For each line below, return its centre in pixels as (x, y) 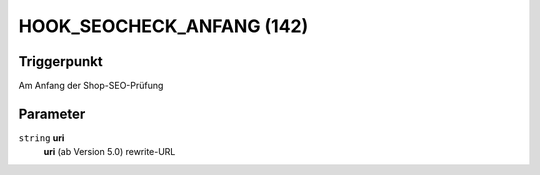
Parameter (52, 113)
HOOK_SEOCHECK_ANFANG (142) (163, 26)
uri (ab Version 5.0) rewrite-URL (109, 152)
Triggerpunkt (61, 61)
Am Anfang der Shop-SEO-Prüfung (91, 86)
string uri (41, 137)
